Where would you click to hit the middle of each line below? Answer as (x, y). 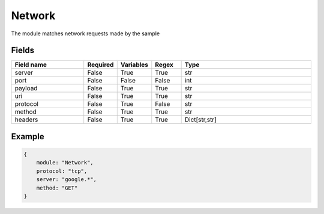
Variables (134, 65)
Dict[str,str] (201, 120)
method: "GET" (57, 188)
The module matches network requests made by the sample (85, 33)
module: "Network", (65, 163)
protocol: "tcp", (62, 171)
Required (100, 65)
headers (26, 120)
